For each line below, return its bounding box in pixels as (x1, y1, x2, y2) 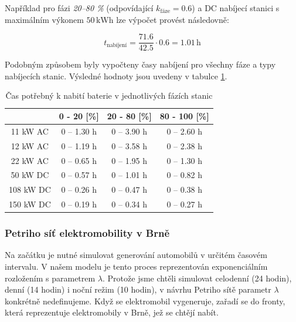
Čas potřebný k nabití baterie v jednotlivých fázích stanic (5, 89, 213, 102)
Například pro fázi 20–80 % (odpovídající (5, 2, 154, 14)
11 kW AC (11, 125, 49, 137)
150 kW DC (9, 198, 51, 210)
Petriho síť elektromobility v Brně (5, 226, 170, 240)
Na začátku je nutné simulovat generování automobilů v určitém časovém (5, 249, 267, 261)
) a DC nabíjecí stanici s (192, 2, 280, 14)
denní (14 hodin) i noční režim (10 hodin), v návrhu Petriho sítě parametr (5, 283, 271, 296)
